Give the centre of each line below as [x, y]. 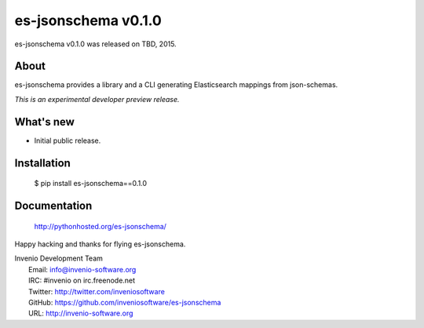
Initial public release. [68, 140]
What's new [44, 122]
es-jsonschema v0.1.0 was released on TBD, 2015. [95, 44]
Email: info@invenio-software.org [82, 269]
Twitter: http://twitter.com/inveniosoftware [97, 291]
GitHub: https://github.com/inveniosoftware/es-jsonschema [125, 302]
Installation [42, 163]
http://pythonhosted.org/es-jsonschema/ [100, 226]
